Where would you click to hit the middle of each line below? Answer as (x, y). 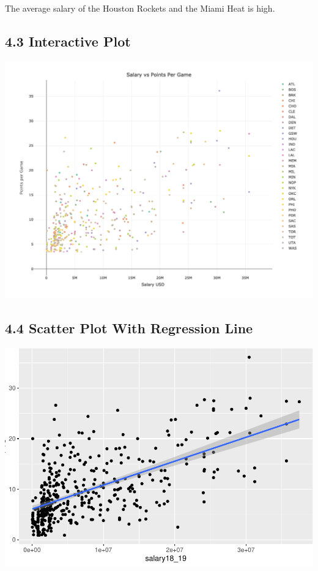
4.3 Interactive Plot (68, 41)
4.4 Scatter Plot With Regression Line (129, 328)
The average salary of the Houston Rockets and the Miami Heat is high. (140, 8)
